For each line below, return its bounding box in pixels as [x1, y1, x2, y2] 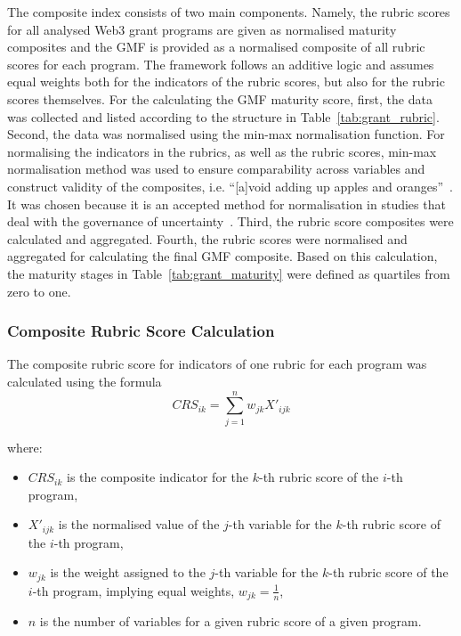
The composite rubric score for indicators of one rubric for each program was [7, 355, 427, 373]
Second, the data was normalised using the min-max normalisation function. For [7, 125, 445, 143]
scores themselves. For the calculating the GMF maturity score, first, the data [7, 89, 433, 108]
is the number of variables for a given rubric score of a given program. [39, 612, 422, 631]
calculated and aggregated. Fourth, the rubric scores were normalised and [7, 229, 408, 248]
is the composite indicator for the [66, 468, 248, 486]
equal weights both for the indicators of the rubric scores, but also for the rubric [7, 72, 445, 91]
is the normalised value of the [58, 515, 220, 534]
